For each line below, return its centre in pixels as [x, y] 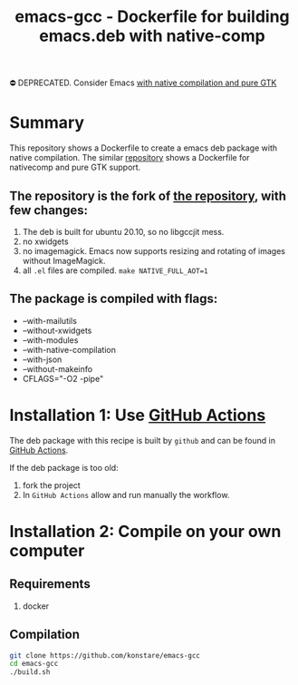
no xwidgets [46, 241]
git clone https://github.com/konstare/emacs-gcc [105, 655]
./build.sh [30, 672]
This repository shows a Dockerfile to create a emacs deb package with [144, 148]
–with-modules [50, 340]
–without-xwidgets [57, 330]
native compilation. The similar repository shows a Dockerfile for [130, 158]
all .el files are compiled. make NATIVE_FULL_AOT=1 [115, 270]
